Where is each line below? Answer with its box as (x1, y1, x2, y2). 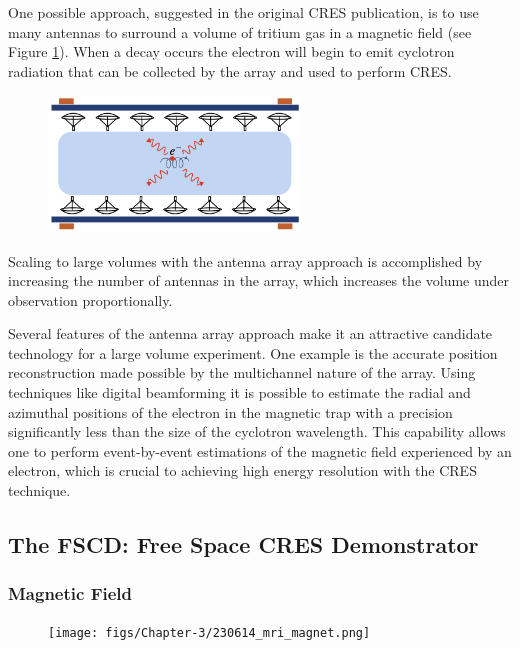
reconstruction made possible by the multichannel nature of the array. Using (8, 362, 476, 383)
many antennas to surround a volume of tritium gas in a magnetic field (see (8, 21, 472, 42)
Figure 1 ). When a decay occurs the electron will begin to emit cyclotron (8, 41, 455, 62)
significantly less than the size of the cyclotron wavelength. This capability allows (8, 421, 506, 442)
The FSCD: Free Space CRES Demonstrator (8, 529, 479, 560)
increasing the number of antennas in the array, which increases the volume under (8, 270, 510, 291)
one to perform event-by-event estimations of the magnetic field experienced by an (8, 440, 512, 461)
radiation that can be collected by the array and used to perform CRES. (8, 60, 452, 81)
